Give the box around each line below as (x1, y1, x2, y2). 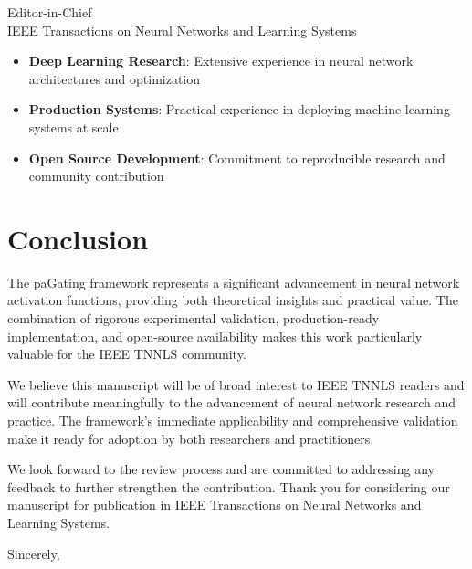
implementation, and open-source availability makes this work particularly (7, 326, 423, 345)
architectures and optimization (28, 68, 201, 88)
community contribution (28, 166, 164, 185)
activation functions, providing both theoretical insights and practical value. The (7, 290, 458, 310)
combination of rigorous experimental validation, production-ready (7, 309, 380, 328)
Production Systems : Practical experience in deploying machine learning (28, 100, 450, 119)
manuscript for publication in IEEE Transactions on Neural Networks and (7, 495, 422, 514)
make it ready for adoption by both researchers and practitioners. (7, 428, 374, 448)
